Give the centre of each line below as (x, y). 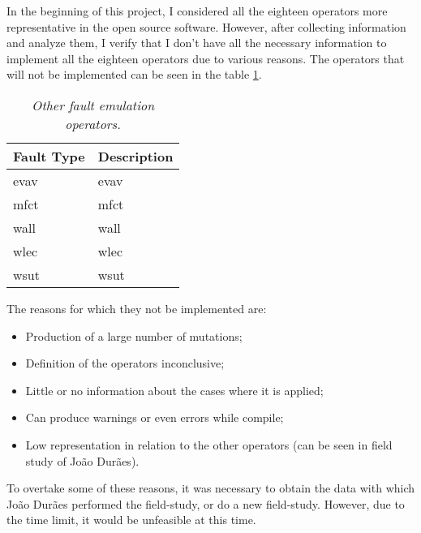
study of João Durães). (82, 460)
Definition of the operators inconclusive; (125, 363)
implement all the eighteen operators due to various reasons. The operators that (206, 58)
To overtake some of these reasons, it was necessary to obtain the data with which (211, 488)
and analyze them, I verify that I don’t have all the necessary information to (197, 43)
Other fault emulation (93, 105)
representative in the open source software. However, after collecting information (206, 26)
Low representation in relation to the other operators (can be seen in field (209, 444)
